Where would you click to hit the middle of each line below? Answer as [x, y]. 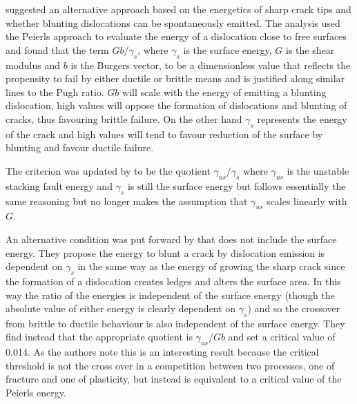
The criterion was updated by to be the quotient [108, 170]
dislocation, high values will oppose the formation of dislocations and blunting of [176, 105]
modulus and [33, 65]
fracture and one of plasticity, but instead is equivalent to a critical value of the [174, 379]
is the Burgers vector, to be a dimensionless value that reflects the [211, 65]
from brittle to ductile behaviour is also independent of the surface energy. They [175, 323]
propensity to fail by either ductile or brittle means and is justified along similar [175, 78]
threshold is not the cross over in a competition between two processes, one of [170, 365]
